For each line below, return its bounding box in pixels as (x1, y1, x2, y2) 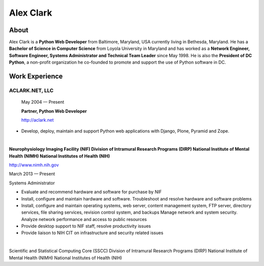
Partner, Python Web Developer (21, 108, 88, 114)
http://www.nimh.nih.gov (9, 162, 59, 168)
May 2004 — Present (21, 99, 65, 105)
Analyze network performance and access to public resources (21, 216, 147, 222)
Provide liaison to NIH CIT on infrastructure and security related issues (21, 230, 164, 236)
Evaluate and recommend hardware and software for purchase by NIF (21, 189, 162, 195)
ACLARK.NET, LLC (9, 87, 54, 94)
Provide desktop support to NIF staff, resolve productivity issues (21, 223, 151, 229)
